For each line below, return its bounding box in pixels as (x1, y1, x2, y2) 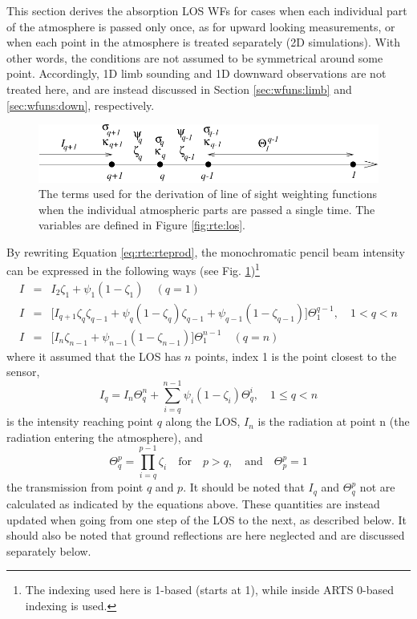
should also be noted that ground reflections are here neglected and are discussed (6, 527, 405, 544)
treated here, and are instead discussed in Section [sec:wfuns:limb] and (6, 80, 352, 97)
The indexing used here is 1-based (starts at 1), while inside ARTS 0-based (25, 581, 395, 598)
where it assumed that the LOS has (6, 347, 181, 364)
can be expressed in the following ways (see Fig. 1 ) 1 (6, 260, 260, 279)
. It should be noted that (183, 479, 305, 496)
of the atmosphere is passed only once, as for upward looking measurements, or (6, 18, 395, 34)
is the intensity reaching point (6, 413, 153, 430)
